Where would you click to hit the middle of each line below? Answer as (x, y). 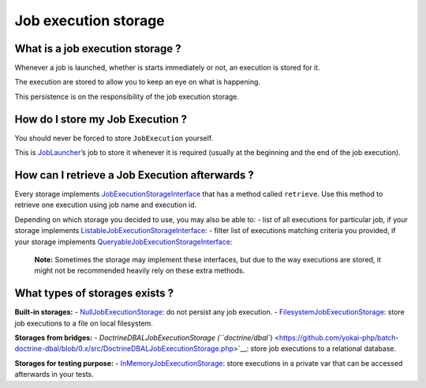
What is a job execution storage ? (98, 49)
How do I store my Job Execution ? (101, 119)
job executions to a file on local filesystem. (84, 323)
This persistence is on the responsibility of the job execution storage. (127, 96)
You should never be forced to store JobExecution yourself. (114, 137)
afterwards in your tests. (54, 375)
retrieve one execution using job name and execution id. (106, 205)
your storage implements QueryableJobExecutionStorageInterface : (123, 242)
